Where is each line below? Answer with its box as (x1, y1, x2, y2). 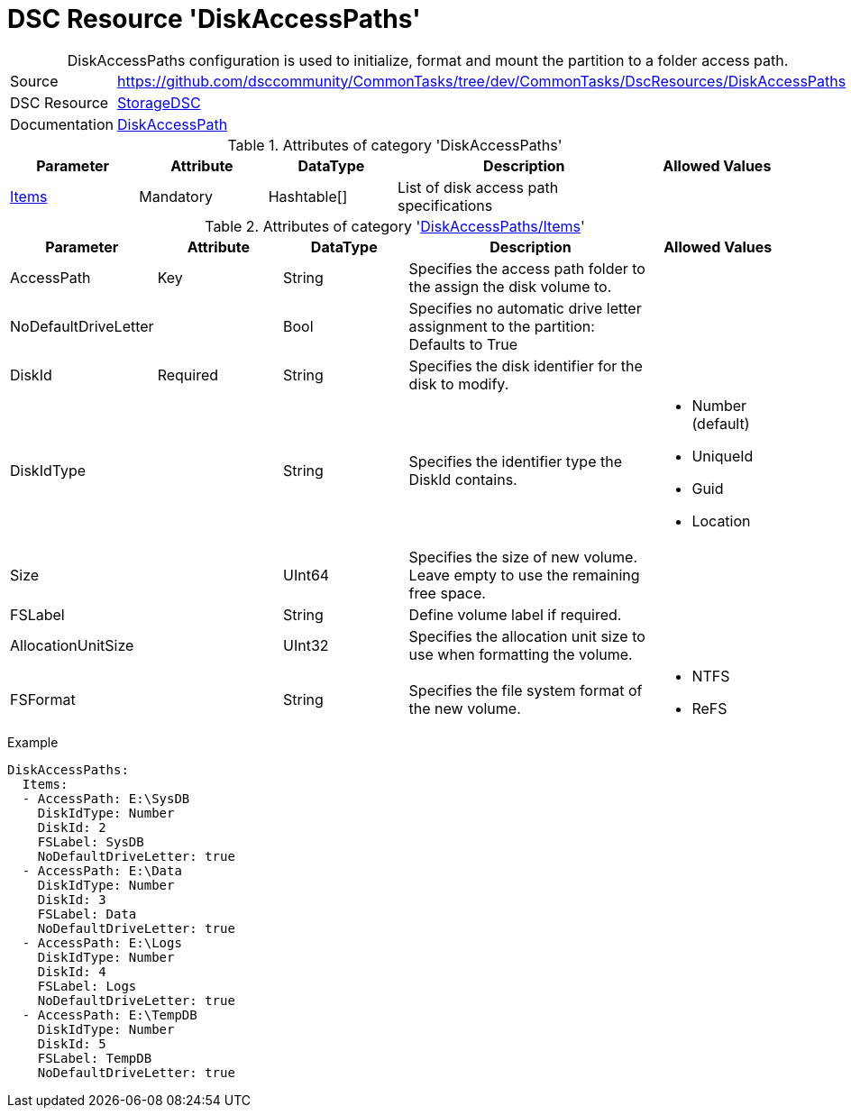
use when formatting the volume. (408, 644, 633, 663)
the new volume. (408, 699, 521, 717)
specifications (397, 196, 493, 215)
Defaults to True (408, 334, 518, 353)
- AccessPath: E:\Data (22, 863, 182, 878)
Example (7, 734, 59, 750)
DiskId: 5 (37, 1036, 106, 1051)
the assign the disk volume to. (408, 277, 612, 296)
